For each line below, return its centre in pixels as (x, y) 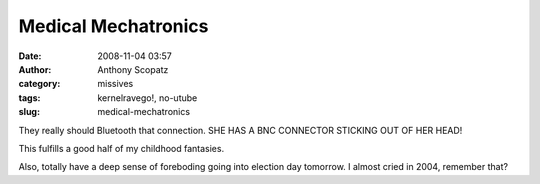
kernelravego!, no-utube (147, 97)
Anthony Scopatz (133, 69)
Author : (35, 69)
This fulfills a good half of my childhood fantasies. (121, 148)
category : (39, 84)
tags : (29, 97)
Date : (30, 56)
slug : (29, 112)
